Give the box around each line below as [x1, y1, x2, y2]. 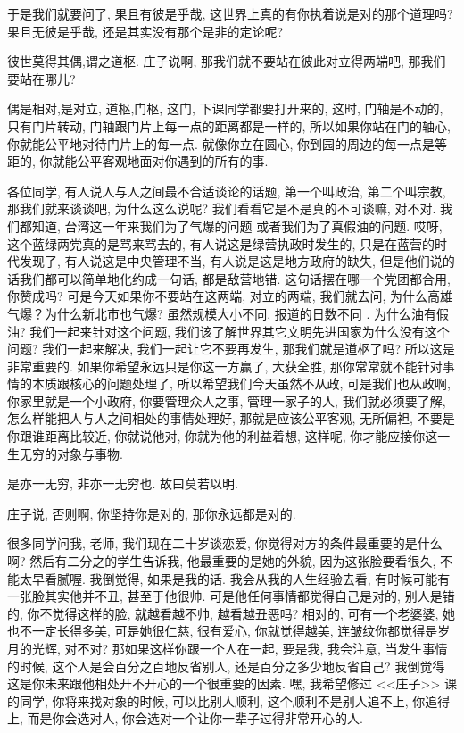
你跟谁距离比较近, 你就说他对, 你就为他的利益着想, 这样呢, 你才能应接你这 [7, 427, 438, 446]
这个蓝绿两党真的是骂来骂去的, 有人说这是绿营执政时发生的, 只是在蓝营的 [7, 234, 435, 253]
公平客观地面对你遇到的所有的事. [77, 152, 269, 171]
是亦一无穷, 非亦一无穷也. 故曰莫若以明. [7, 474, 238, 493]
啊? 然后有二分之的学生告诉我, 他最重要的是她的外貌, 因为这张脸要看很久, [7, 552, 436, 571]
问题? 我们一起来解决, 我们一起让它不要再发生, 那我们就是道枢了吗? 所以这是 [7, 339, 455, 358]
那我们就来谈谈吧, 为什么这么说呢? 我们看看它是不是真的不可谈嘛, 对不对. [7, 199, 436, 218]
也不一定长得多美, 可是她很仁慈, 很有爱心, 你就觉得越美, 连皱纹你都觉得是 [7, 621, 438, 640]
